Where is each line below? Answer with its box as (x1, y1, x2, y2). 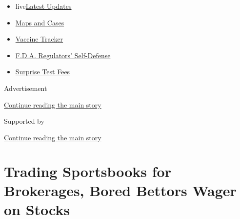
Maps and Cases (15, 17, 64, 27)
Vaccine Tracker (15, 34, 63, 44)
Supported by (4, 116, 44, 126)
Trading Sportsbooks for (4, 161, 171, 181)
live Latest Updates (15, 1, 72, 11)
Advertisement (4, 83, 47, 93)
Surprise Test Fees (15, 66, 70, 77)
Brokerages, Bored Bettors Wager (4, 180, 237, 200)
